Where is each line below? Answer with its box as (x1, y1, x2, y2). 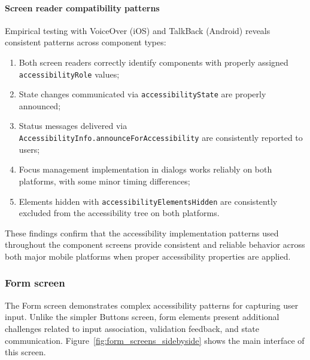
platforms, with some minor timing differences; (19, 174, 190, 187)
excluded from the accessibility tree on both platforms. (19, 207, 220, 219)
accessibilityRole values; (19, 67, 120, 80)
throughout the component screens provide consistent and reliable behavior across (5, 238, 305, 251)
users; (19, 143, 40, 155)
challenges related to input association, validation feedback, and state (5, 322, 260, 334)
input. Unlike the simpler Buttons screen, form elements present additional (5, 310, 279, 323)
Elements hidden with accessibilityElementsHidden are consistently (19, 195, 278, 207)
